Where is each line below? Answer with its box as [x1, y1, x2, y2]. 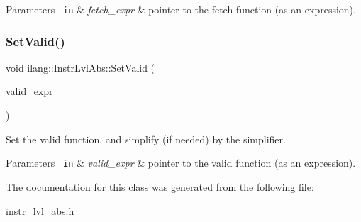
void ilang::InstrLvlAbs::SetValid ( [6, 60, 155, 74]
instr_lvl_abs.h [6, 203, 74, 218]
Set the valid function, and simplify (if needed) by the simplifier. [6, 131, 286, 146]
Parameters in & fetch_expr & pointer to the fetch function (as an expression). [6, 2, 356, 16]
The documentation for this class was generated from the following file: [6, 179, 314, 194]
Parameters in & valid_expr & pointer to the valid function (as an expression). [6, 155, 356, 170]
